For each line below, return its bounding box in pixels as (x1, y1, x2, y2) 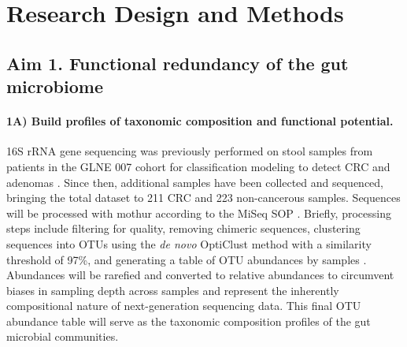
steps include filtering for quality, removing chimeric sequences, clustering (6, 220, 361, 237)
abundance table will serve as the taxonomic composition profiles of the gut (6, 312, 371, 329)
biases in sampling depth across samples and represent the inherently (6, 282, 339, 298)
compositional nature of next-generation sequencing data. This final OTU (6, 297, 361, 314)
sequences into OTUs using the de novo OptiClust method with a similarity (6, 235, 372, 252)
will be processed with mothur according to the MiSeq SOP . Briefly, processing (6, 204, 391, 221)
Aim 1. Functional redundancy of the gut (6, 50, 349, 75)
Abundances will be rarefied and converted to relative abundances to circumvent (6, 267, 394, 283)
